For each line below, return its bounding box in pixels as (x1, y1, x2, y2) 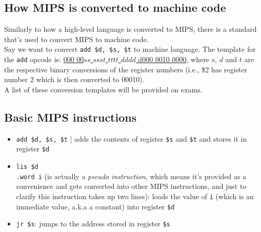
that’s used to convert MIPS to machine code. (4, 33, 149, 44)
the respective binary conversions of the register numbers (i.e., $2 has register (4, 64, 248, 74)
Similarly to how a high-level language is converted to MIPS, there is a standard (4, 24, 257, 34)
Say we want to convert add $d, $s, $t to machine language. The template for (4, 44, 256, 54)
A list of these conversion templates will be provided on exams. (4, 84, 203, 94)
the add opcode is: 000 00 (4, 54, 84, 65)
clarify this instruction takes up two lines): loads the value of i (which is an (16, 190, 254, 201)
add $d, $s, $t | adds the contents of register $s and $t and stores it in (16, 133, 247, 144)
